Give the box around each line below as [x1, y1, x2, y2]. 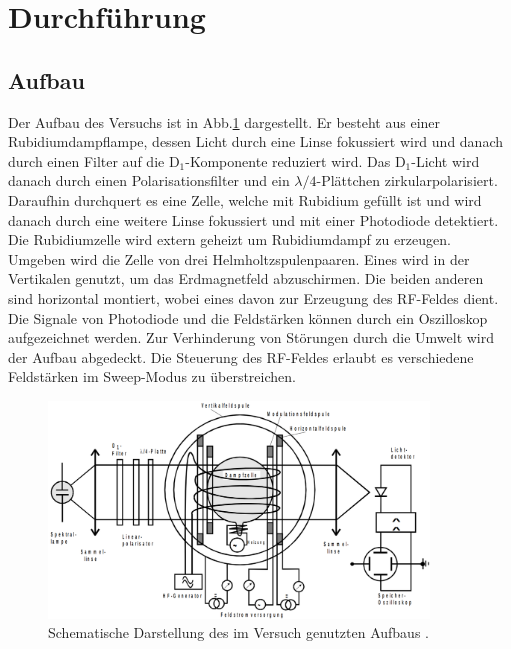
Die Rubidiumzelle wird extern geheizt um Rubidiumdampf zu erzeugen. [8, 229, 451, 250]
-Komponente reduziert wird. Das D [185, 150, 406, 171]
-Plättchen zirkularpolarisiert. [316, 170, 498, 191]
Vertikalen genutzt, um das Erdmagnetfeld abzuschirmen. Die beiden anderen [8, 268, 484, 289]
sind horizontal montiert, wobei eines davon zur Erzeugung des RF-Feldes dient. [8, 287, 499, 308]
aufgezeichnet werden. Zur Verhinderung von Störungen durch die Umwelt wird [8, 327, 495, 348]
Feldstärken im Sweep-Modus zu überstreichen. [8, 366, 296, 387]
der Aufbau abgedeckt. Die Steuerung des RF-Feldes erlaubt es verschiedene [8, 346, 474, 367]
